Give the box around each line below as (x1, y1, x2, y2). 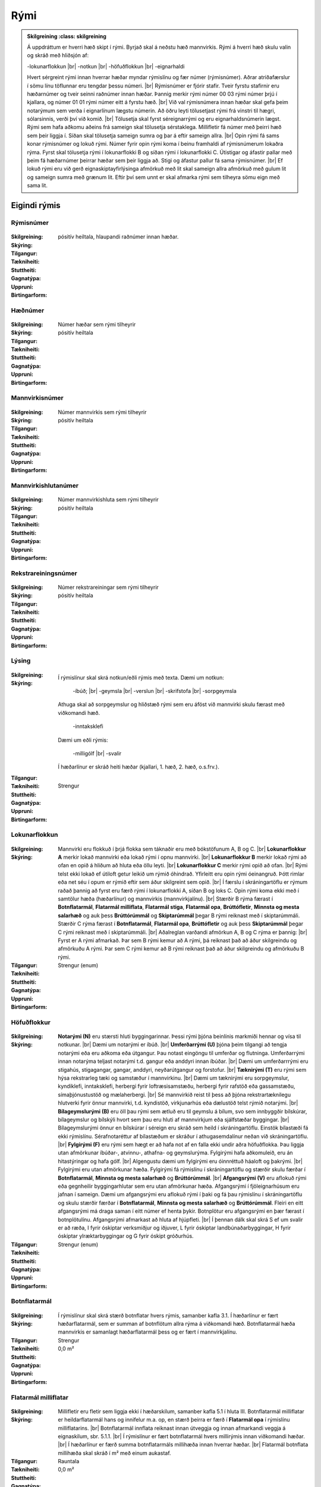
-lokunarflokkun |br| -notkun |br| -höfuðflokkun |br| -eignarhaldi (27, 62, 185, 70)
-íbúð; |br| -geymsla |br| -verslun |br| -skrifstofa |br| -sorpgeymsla (73, 687, 237, 694)
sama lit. (27, 182, 48, 189)
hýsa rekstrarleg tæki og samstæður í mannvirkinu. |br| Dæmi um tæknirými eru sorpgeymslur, (58, 1074, 289, 1081)
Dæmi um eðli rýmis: (58, 736, 108, 743)
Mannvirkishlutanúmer (11, 482, 79, 490)
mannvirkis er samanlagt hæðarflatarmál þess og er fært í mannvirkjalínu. (58, 1328, 238, 1335)
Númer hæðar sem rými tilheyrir (58, 321, 136, 328)
